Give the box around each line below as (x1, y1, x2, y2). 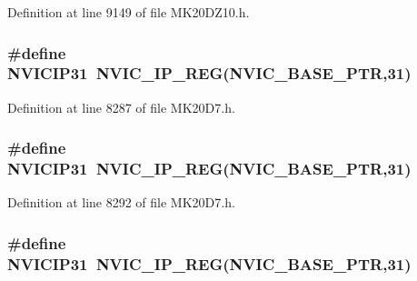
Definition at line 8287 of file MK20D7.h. (7, 97, 235, 116)
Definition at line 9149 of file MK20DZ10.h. (7, 3, 250, 21)
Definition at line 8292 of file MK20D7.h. (7, 193, 235, 212)
